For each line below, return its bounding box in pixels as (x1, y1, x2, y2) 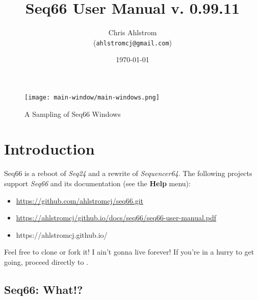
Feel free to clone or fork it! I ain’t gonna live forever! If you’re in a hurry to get (4, 246, 254, 257)
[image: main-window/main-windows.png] (24, 93, 160, 101)
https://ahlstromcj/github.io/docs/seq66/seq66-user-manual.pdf (16, 212, 216, 223)
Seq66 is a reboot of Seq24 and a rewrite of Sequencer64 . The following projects (4, 168, 252, 179)
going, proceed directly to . (4, 256, 88, 267)
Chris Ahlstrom (108, 27, 157, 38)
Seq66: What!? (4, 281, 83, 297)
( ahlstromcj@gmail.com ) (93, 37, 172, 47)
